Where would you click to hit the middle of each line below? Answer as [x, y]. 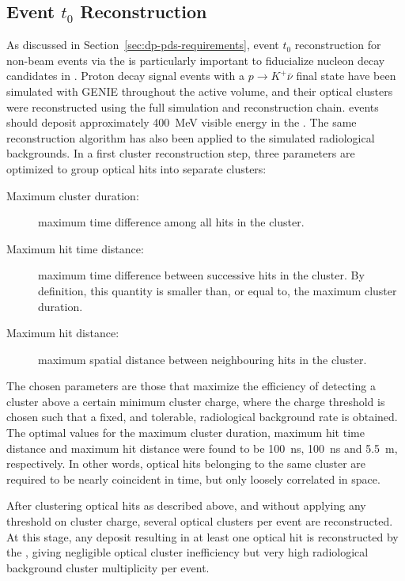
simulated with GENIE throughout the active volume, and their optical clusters [200, 91]
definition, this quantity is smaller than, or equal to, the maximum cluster [218, 290]
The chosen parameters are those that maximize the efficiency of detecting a [191, 386]
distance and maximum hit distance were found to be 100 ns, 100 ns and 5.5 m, [202, 448]
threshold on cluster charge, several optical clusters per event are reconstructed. [200, 521]
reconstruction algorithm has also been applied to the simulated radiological [191, 137]
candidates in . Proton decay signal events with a [126, 76]
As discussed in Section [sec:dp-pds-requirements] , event [143, 45]
